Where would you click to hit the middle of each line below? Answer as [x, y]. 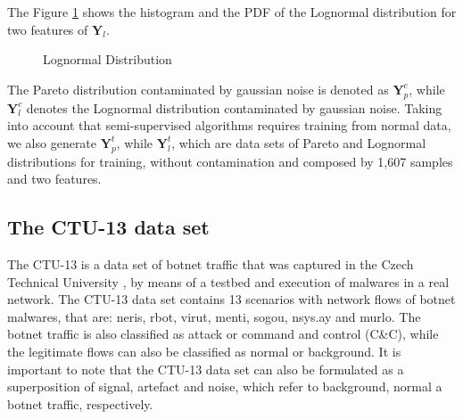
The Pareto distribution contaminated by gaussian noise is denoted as [198, 89]
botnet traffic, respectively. [80, 403]
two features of [48, 29]
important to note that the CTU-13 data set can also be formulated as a [206, 369]
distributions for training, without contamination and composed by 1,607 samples [230, 161]
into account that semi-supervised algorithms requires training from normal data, [229, 125]
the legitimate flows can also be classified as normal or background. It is [204, 351]
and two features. [54, 179]
